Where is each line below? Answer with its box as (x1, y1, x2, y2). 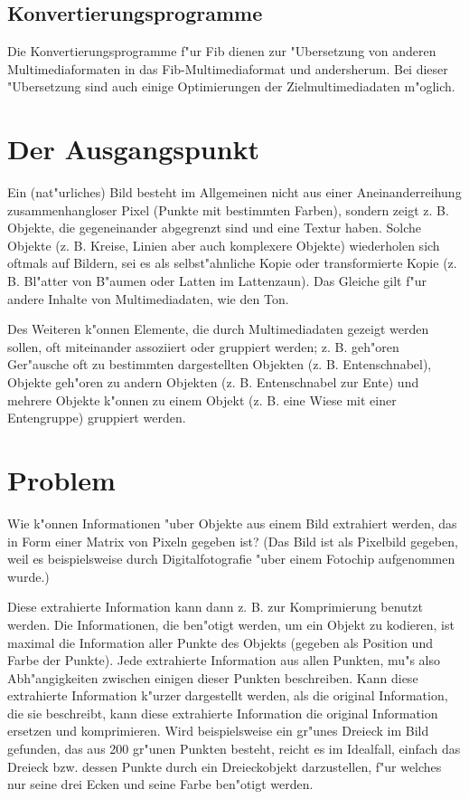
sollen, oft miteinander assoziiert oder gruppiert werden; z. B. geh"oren (7, 337, 399, 356)
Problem (7, 461, 116, 499)
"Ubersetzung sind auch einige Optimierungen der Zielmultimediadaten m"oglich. (7, 77, 455, 96)
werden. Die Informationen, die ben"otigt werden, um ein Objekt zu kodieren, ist (7, 614, 455, 633)
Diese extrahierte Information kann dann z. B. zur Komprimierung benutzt (7, 597, 424, 616)
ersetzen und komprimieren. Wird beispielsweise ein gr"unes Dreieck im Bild (7, 721, 429, 740)
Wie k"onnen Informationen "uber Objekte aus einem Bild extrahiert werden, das (7, 513, 457, 532)
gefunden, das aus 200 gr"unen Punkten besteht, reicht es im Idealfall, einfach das (7, 739, 461, 758)
